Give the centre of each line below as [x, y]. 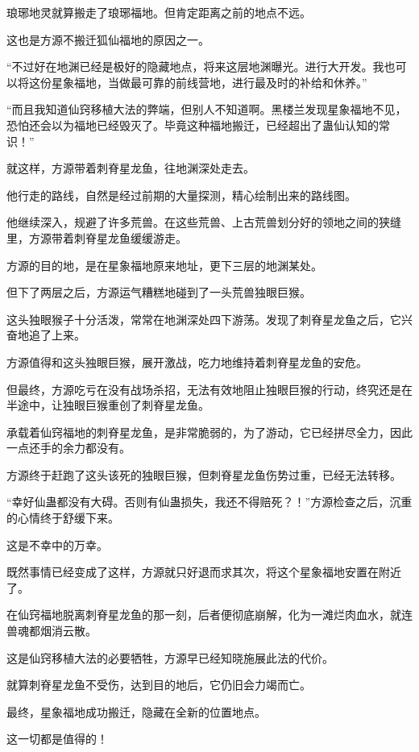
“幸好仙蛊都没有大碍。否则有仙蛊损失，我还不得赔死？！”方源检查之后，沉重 [209, 502]
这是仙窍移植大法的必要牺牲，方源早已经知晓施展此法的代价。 [170, 657]
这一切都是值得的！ [57, 739]
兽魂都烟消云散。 [52, 631]
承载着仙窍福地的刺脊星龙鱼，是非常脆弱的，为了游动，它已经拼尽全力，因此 [209, 432]
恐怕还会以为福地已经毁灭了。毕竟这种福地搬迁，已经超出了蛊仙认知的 [193, 125]
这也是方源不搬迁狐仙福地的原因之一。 [108, 39]
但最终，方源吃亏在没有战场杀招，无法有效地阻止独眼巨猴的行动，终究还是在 [209, 389]
